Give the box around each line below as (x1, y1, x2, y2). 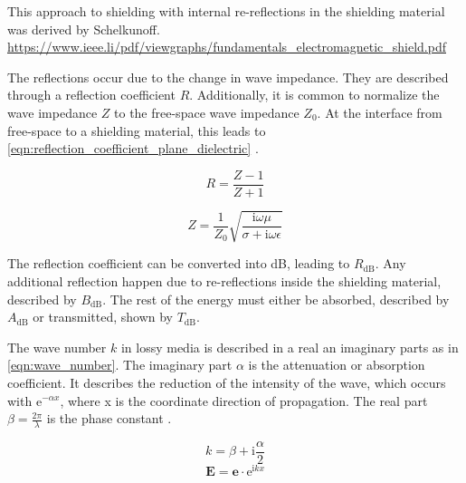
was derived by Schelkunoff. (7, 19, 160, 38)
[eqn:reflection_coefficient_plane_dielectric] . (7, 139, 259, 158)
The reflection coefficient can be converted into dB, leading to (7, 254, 350, 273)
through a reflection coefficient (7, 85, 176, 104)
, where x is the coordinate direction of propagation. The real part (60, 391, 428, 410)
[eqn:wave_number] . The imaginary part (7, 355, 233, 374)
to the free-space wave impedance (114, 102, 300, 121)
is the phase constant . (46, 409, 172, 428)
